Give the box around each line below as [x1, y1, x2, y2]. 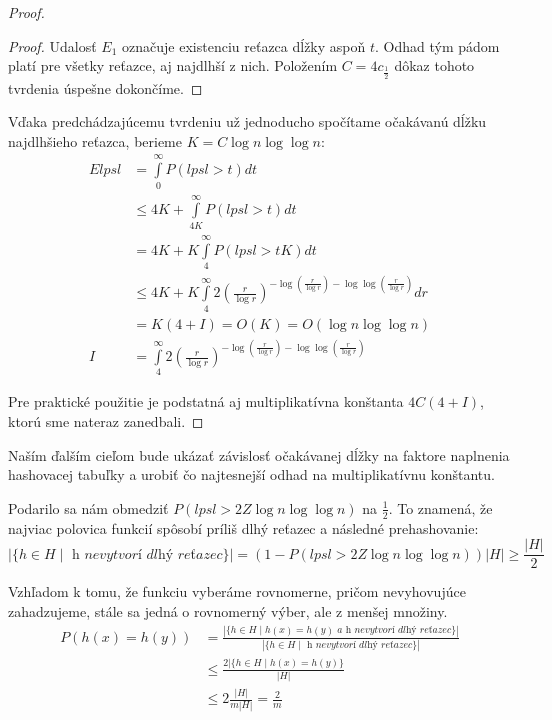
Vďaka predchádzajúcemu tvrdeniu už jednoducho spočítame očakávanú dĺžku [8, 111, 487, 132]
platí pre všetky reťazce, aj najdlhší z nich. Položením [8, 55, 338, 76]
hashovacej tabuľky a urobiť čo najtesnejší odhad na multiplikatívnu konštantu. [8, 464, 495, 485]
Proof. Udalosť [8, 35, 97, 56]
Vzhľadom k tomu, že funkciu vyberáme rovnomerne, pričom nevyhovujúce [8, 581, 466, 602]
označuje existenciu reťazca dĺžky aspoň [122, 35, 366, 56]
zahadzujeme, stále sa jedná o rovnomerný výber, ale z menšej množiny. [8, 600, 448, 621]
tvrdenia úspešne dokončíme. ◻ [8, 77, 203, 98]
